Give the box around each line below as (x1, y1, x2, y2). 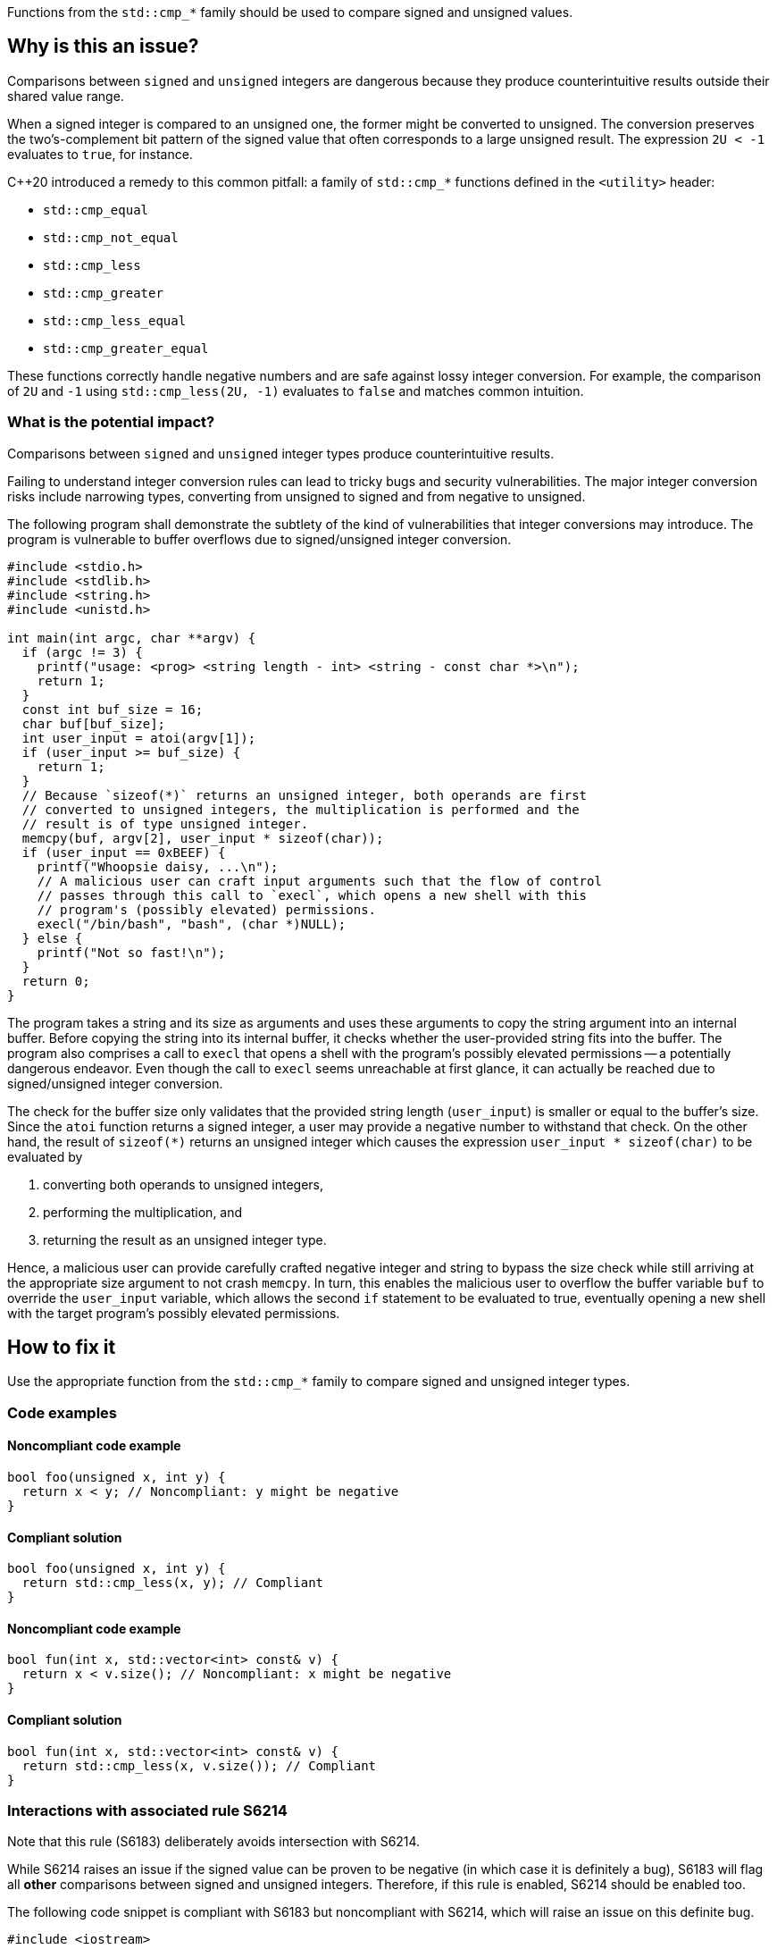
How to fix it (7, 1336, 116, 1359)
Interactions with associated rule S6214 (7, 1802, 288, 1820)
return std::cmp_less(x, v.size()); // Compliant (21, 1758, 377, 1773)
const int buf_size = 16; (21, 701, 204, 717)
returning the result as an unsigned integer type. (43, 1231, 327, 1248)
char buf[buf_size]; (21, 716, 166, 731)
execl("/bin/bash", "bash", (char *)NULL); (37, 916, 347, 931)
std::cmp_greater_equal (43, 340, 209, 356)
